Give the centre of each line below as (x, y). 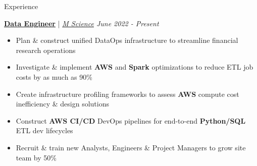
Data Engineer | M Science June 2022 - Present (82, 23)
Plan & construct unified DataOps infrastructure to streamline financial (127, 40)
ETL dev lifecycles (44, 130)
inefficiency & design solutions (62, 104)
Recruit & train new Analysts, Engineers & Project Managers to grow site (131, 147)
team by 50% (36, 157)
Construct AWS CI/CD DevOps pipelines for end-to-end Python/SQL (131, 120)
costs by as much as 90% (54, 76)
